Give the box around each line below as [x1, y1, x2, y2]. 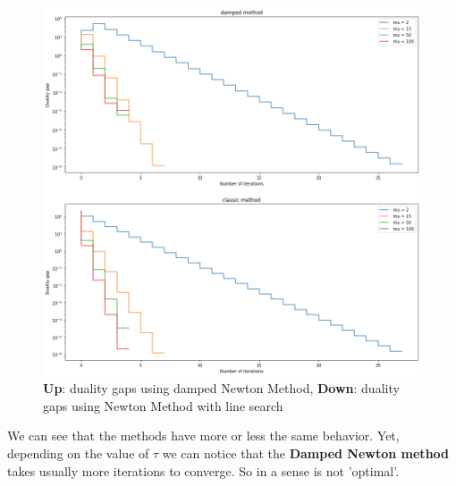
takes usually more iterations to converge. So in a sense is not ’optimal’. [7, 461, 400, 480]
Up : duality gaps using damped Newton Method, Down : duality [43, 379, 400, 398]
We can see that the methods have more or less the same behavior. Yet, [7, 426, 400, 445]
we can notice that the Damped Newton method [162, 444, 450, 463]
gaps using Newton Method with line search [43, 396, 283, 415]
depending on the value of [7, 444, 149, 463]
